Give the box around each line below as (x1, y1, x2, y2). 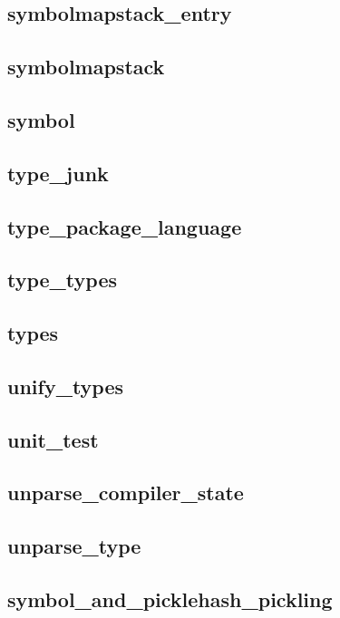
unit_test (7, 425, 99, 453)
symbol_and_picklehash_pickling (7, 584, 333, 613)
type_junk (7, 159, 109, 187)
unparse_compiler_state (7, 478, 244, 507)
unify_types (7, 372, 124, 400)
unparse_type (7, 532, 141, 560)
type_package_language (7, 212, 242, 240)
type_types (7, 266, 118, 294)
